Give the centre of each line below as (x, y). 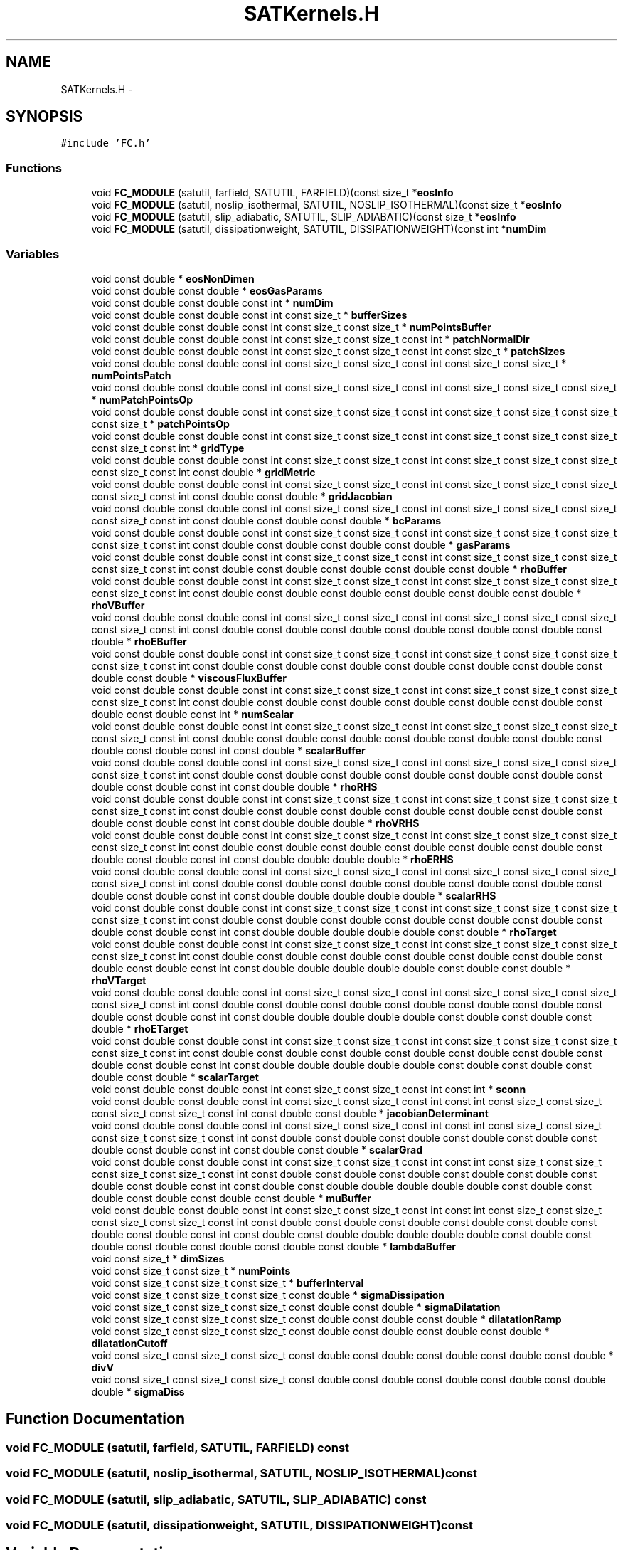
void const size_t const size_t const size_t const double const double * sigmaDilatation (296, 1307)
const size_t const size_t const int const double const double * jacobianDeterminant (290, 1113)
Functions (34, 168)
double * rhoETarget (140, 1028)
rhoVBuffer (118, 605)
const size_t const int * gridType (168, 448)
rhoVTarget (119, 980)
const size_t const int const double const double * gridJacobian (242, 496)
